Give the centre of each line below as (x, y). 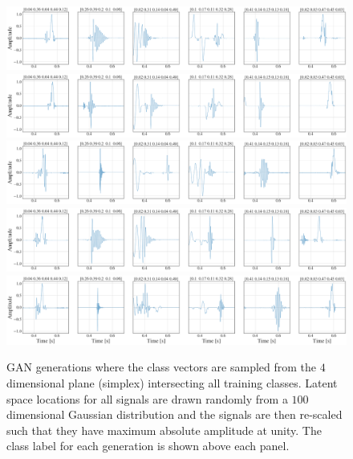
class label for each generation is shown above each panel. (148, 446)
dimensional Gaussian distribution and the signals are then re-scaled (174, 414)
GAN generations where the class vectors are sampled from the (162, 367)
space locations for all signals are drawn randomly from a (147, 398)
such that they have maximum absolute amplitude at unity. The (164, 430)
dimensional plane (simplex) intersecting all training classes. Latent (172, 383)
